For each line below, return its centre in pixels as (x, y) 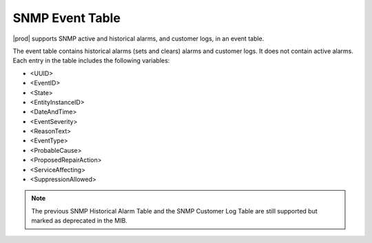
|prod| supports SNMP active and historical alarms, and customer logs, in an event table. (138, 39)
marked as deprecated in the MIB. (79, 221)
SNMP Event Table (66, 18)
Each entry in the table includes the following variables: (91, 61)
